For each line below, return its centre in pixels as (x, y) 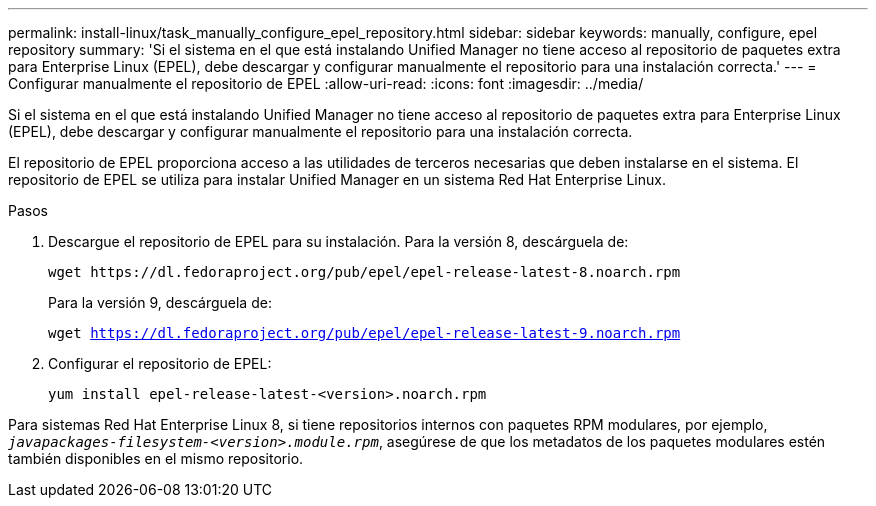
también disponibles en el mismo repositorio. (156, 458)
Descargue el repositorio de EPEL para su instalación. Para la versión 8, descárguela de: (338, 241)
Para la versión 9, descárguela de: (160, 302)
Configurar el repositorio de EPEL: (160, 363)
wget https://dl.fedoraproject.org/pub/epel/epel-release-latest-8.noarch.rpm (364, 272)
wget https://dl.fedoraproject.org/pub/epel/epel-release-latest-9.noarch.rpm (364, 333)
